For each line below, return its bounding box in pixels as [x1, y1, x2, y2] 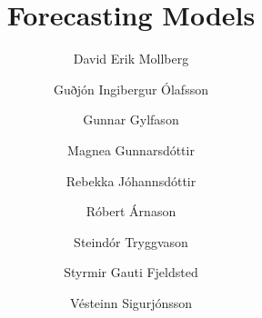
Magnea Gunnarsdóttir [67, 140, 195, 159]
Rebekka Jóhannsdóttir [65, 171, 196, 190]
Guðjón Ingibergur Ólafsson [54, 79, 208, 98]
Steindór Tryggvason [74, 232, 188, 251]
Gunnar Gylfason [83, 110, 179, 129]
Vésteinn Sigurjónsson [69, 293, 193, 312]
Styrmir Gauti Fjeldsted [64, 263, 198, 282]
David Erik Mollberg [73, 49, 189, 68]
